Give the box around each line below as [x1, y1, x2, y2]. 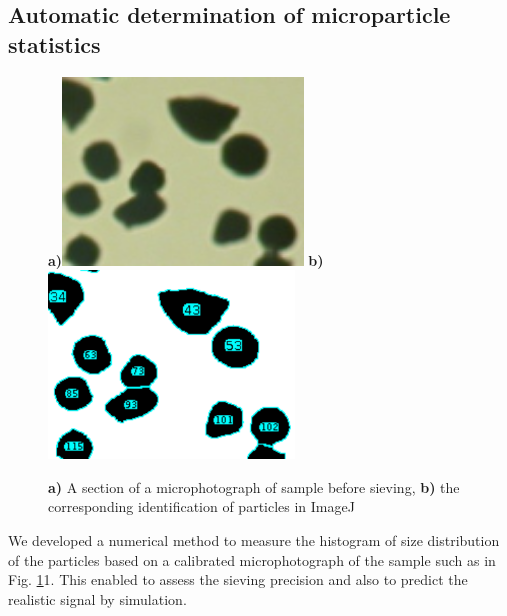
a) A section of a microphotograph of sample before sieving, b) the [48, 476, 460, 497]
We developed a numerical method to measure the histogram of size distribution [8, 529, 500, 550]
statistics [8, 28, 101, 59]
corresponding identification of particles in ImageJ [48, 496, 355, 517]
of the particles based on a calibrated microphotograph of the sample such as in [8, 549, 496, 570]
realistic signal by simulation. [8, 588, 187, 609]
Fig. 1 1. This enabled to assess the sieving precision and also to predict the [8, 569, 468, 590]
